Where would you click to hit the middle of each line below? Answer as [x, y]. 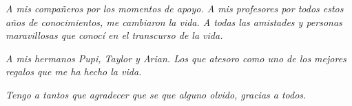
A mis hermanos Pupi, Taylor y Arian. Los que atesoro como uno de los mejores [176, 58]
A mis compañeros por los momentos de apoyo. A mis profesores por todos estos [175, 8]
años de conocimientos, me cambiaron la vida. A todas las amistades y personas [174, 22]
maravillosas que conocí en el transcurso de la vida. [114, 35]
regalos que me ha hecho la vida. [74, 71]
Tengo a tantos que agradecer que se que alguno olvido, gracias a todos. [156, 94]
